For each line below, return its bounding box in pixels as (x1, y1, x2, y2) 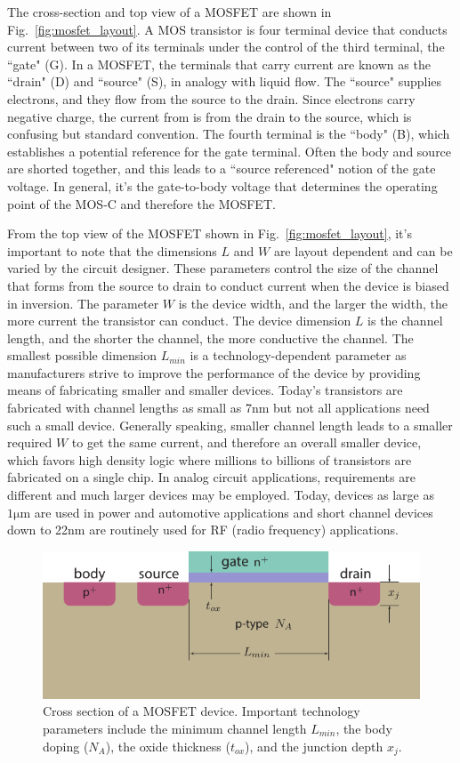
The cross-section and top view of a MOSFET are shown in (7, 3, 332, 20)
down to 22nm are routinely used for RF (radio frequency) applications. (7, 520, 399, 539)
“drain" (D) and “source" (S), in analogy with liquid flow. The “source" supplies (7, 72, 442, 91)
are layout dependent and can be (273, 241, 453, 260)
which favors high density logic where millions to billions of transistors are (7, 450, 412, 469)
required (7, 433, 52, 452)
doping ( (43, 736, 89, 755)
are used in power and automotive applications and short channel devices (34, 502, 433, 521)
